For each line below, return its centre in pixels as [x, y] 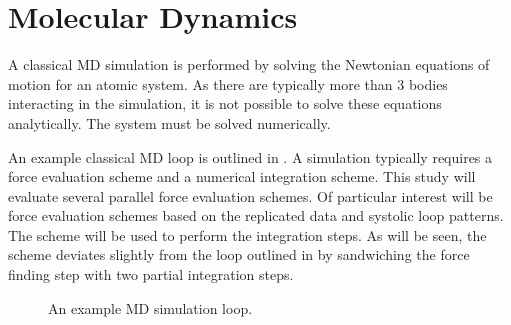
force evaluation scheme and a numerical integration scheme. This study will [242, 176]
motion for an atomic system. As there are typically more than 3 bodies [228, 83]
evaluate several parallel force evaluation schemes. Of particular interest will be [250, 195]
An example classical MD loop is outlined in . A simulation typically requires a [250, 156]
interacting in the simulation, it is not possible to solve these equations [225, 103]
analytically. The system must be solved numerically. [169, 122]
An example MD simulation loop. [150, 307]
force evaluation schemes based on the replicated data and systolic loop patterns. [256, 215]
